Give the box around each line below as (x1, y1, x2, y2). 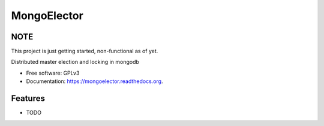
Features (11, 93, 45, 104)
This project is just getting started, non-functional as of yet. (11, 48, 158, 55)
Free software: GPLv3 (26, 69, 80, 76)
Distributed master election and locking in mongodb (11, 59, 139, 66)
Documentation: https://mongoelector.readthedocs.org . (26, 78, 163, 85)
